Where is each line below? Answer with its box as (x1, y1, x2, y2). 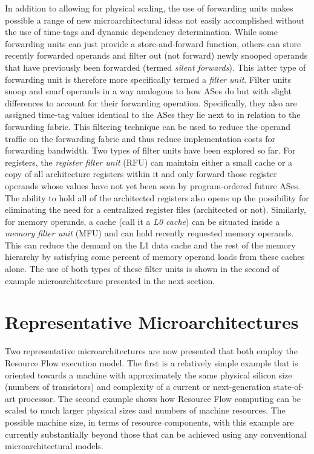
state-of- (273, 380, 304, 393)
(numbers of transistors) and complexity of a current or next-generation (5, 380, 271, 393)
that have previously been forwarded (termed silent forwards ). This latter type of (5, 60, 306, 73)
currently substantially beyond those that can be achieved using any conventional (5, 427, 307, 440)
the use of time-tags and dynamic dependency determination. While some (5, 25, 278, 38)
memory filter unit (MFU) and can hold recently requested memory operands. (5, 227, 294, 239)
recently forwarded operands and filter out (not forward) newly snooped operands (5, 49, 308, 62)
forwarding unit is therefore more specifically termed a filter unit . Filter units (5, 73, 292, 85)
